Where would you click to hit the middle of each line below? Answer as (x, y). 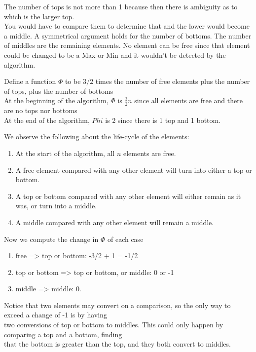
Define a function (30, 81)
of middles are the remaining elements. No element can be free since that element (127, 45)
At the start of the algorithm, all (65, 153)
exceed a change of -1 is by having (55, 315)
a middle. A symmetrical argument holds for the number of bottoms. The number (128, 35)
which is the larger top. (39, 16)
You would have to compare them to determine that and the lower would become (127, 26)
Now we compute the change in (51, 239)
